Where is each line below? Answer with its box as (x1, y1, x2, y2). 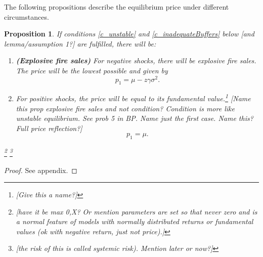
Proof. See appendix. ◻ (4, 164, 77, 175)
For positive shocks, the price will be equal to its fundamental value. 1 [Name (16, 92, 251, 104)
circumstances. (4, 11, 49, 22)
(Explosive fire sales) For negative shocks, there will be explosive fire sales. (16, 55, 256, 66)
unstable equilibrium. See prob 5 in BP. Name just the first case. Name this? (16, 113, 253, 123)
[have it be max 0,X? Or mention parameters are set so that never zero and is (16, 206, 257, 217)
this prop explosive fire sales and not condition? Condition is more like (16, 103, 235, 113)
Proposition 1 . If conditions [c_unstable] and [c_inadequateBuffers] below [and (4, 28, 254, 39)
